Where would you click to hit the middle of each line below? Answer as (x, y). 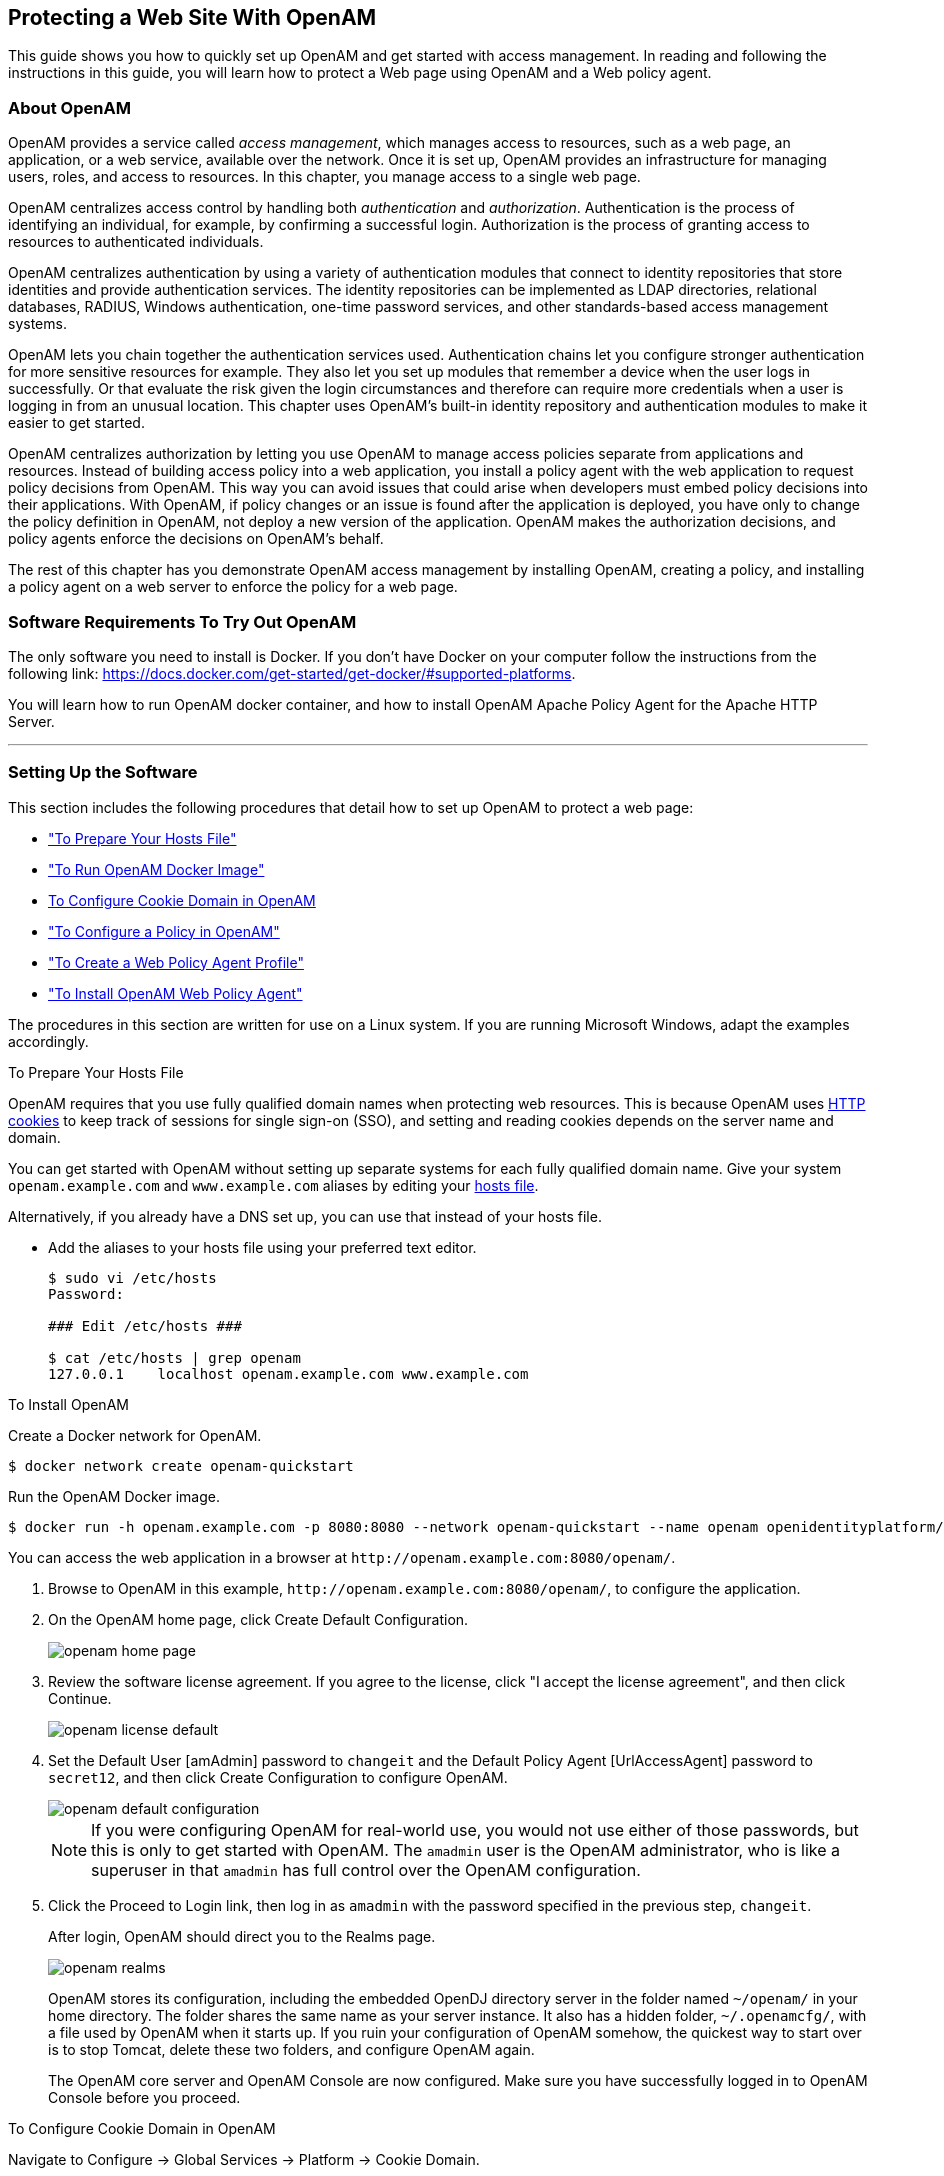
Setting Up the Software (103, 772)
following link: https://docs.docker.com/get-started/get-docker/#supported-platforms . (292, 673)
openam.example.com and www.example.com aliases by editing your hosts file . (273, 1185)
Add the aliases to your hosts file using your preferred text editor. (262, 1247)
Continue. (80, 1698)
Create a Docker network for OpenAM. (135, 1435)
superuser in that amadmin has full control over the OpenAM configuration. (366, 1869)
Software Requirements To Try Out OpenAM (182, 621)
